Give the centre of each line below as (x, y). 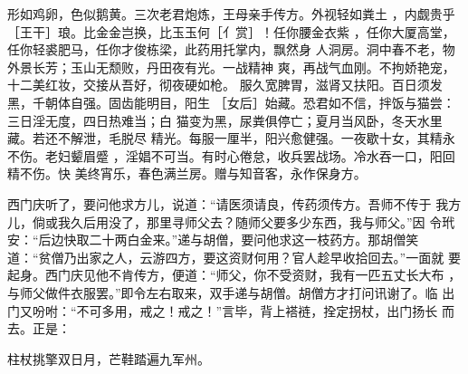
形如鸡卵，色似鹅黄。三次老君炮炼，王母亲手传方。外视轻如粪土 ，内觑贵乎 (231, 14)
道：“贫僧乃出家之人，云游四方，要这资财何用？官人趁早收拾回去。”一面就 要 (234, 257)
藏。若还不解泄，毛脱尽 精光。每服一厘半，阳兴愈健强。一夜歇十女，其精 (225, 138)
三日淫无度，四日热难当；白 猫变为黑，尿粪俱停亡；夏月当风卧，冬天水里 (225, 120)
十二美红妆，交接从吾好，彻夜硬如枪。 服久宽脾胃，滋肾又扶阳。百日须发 (225, 85)
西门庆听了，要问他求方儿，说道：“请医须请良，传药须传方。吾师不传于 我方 (234, 203)
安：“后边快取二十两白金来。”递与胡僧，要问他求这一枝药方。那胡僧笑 (213, 240)
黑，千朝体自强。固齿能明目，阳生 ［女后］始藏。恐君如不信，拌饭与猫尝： (231, 102)
